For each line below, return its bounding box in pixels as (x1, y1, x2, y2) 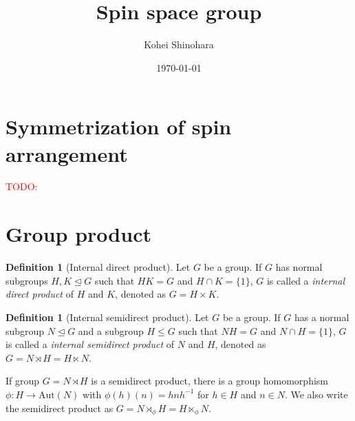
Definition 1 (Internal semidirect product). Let (6, 309, 209, 324)
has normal (275, 260, 323, 274)
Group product (6, 220, 151, 248)
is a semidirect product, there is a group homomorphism (91, 373, 328, 388)
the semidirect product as (6, 400, 114, 415)
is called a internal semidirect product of (6, 337, 175, 351)
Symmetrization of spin (6, 112, 232, 141)
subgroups (6, 273, 48, 287)
